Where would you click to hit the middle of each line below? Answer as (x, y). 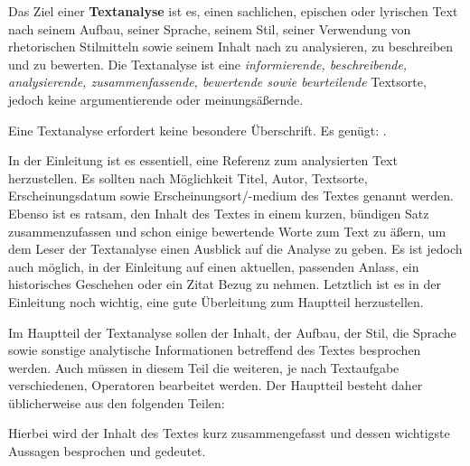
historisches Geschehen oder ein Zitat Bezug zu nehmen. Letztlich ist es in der (225, 284)
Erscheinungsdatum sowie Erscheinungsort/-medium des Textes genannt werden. (231, 196)
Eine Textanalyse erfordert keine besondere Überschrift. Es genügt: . (197, 130)
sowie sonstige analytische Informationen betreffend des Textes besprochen (215, 350)
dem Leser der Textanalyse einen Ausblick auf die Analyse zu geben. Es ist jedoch (235, 249)
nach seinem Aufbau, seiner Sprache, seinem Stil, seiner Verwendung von (210, 28)
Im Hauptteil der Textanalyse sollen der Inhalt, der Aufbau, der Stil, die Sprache (232, 332)
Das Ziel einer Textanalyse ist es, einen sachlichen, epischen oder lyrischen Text (233, 11)
